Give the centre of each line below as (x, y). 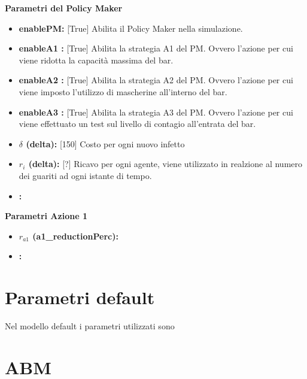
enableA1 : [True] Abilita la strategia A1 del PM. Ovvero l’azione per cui (156, 48)
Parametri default (80, 297)
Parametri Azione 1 (46, 216)
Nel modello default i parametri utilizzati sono (90, 326)
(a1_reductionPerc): (75, 236)
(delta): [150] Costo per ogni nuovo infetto (105, 143)
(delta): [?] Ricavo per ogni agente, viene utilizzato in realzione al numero (165, 164)
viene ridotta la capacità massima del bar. (96, 60)
